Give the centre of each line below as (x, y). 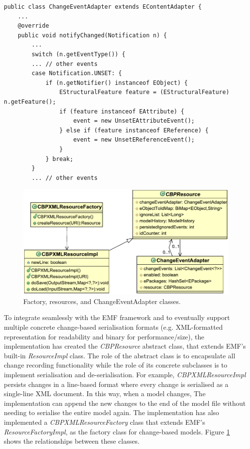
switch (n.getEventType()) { (78, 54)
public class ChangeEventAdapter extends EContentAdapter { (103, 7)
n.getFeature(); (30, 102)
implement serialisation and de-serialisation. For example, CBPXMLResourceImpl (125, 375)
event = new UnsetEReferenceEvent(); (134, 140)
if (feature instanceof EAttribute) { (122, 111)
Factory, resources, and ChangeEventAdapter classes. (102, 301)
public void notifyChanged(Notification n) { (92, 35)
